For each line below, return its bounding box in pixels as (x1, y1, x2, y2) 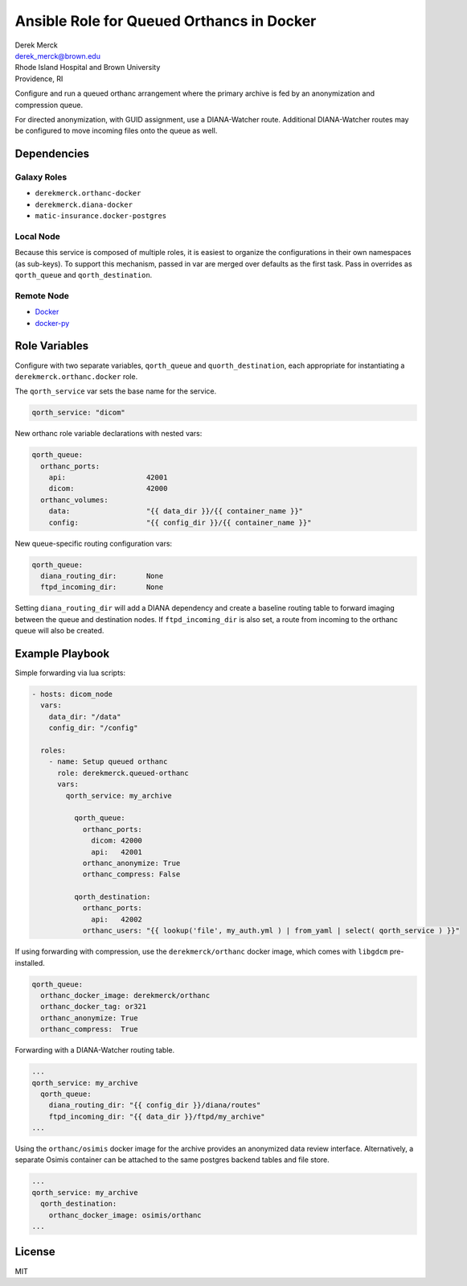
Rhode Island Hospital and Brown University (14, 63, 161, 72)
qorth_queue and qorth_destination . (14, 270, 153, 280)
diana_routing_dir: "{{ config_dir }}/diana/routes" (48, 1101, 261, 1110)
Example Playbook (14, 646, 110, 660)
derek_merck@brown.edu (14, 51, 100, 60)
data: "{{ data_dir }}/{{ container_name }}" (48, 507, 304, 516)
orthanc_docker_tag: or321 (40, 1002, 147, 1012)
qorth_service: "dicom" (31, 408, 126, 418)
